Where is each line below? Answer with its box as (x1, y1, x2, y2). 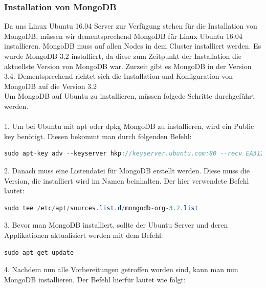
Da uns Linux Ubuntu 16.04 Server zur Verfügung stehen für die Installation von (4, 20, 257, 31)
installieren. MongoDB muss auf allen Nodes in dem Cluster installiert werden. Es (4, 40, 261, 51)
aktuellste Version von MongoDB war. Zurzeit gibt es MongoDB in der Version (4, 60, 252, 71)
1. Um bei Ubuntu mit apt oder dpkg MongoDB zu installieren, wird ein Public (4, 121, 254, 131)
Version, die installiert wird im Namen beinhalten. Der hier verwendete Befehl (4, 175, 249, 186)
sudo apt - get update (4, 249, 74, 256)
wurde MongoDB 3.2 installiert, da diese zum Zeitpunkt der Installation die (4, 51, 241, 61)
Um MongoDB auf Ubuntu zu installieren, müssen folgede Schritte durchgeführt (4, 91, 255, 101)
